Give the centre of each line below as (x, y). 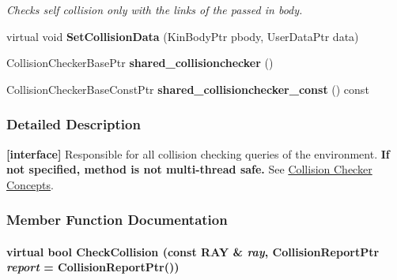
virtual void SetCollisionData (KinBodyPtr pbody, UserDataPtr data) (183, 36)
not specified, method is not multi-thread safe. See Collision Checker (189, 169)
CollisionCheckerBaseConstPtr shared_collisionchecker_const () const (188, 89)
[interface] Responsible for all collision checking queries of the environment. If (198, 153)
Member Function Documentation (117, 220)
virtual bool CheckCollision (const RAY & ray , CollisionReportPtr (193, 251)
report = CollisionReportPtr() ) (93, 267)
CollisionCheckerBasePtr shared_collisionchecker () (140, 63)
